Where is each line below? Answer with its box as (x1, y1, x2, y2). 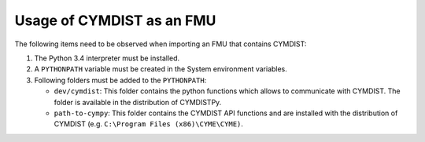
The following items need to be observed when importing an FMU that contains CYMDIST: (14, 39, 307, 49)
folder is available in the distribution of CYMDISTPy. (54, 97, 222, 107)
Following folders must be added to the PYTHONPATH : (34, 75, 207, 85)
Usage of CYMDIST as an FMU (14, 12, 216, 29)
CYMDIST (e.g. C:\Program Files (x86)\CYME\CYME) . (54, 119, 244, 129)
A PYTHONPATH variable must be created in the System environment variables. (34, 64, 287, 74)
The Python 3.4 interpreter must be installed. (34, 53, 180, 63)
